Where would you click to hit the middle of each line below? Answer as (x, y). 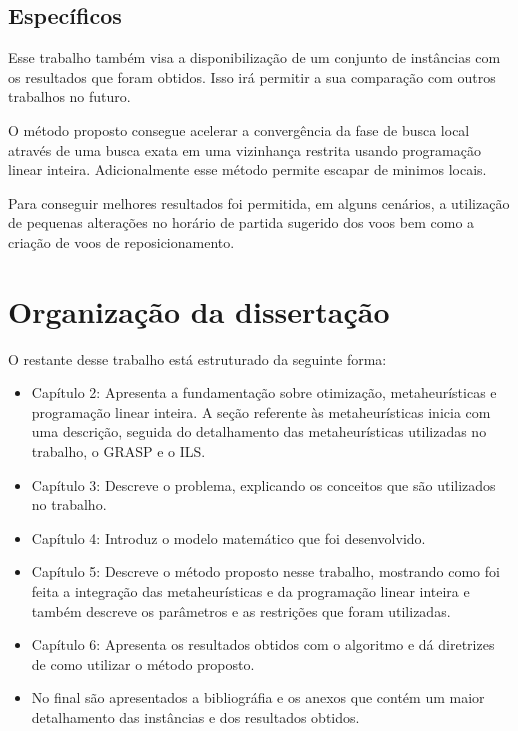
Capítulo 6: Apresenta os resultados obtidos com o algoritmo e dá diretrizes (263, 644)
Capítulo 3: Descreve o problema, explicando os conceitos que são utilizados (263, 484)
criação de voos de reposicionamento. (121, 241)
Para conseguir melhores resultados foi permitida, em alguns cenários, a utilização (259, 202)
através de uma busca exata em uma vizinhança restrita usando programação (244, 149)
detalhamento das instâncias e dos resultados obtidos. (195, 716)
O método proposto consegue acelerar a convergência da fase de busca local (239, 129)
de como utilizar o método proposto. (143, 663)
